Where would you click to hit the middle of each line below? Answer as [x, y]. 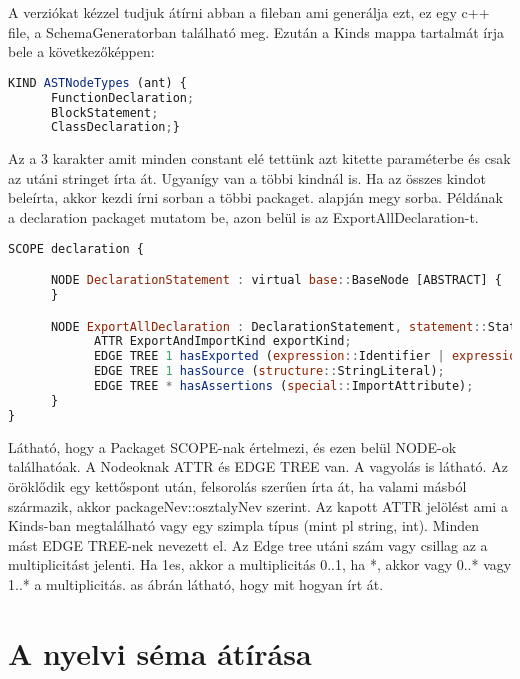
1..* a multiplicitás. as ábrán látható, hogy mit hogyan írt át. [196, 583]
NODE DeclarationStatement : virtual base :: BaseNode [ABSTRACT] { [276, 280]
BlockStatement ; [104, 112]
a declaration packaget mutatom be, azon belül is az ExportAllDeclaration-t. [243, 217]
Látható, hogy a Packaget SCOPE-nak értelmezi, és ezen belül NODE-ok [232, 446]
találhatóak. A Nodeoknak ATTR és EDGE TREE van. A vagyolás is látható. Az [258, 466]
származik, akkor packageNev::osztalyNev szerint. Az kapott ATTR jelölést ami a [258, 505]
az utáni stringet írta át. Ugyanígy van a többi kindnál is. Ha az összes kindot [247, 177]
